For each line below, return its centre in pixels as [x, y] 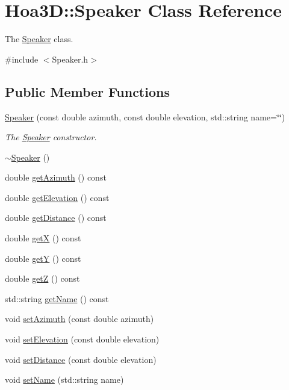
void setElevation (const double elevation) [82, 339]
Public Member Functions [87, 91]
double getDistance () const [56, 218]
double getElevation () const [57, 197]
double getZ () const [42, 278]
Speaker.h [70, 59]
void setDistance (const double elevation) [81, 359]
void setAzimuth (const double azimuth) [79, 319]
